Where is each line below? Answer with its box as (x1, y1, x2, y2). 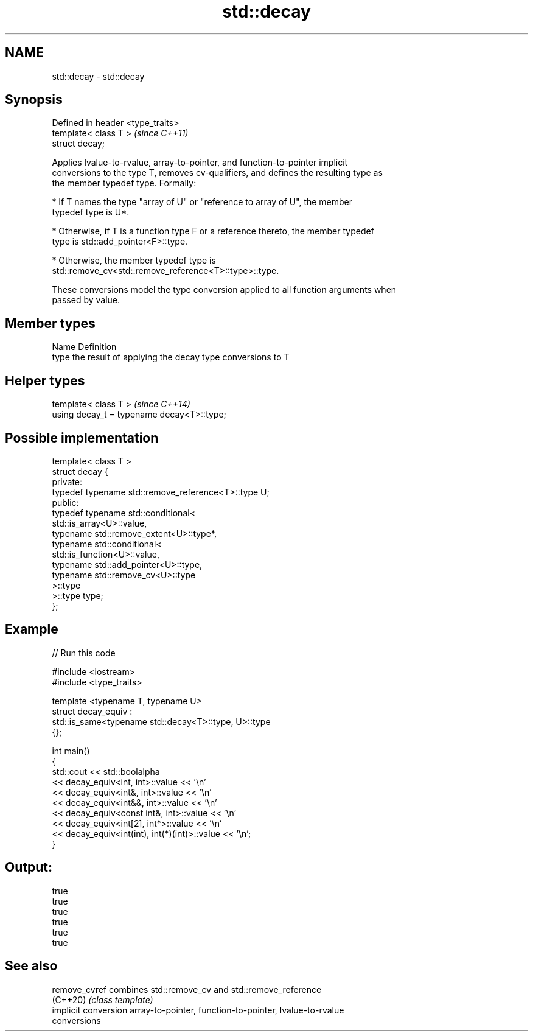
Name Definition (52, 341, 117, 352)
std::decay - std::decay (52, 71, 145, 82)
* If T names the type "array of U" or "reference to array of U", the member (52, 197, 353, 208)
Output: (5, 859, 52, 875)
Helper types (5, 373, 85, 388)
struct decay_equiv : (52, 705, 133, 716)
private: (52, 476, 83, 487)
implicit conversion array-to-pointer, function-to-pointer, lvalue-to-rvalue (52, 1004, 344, 1015)
